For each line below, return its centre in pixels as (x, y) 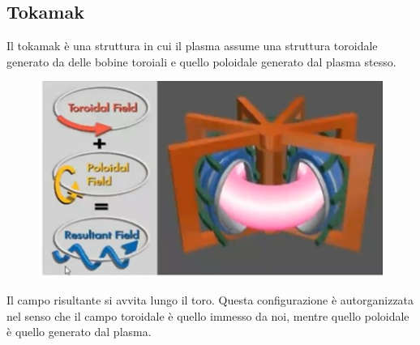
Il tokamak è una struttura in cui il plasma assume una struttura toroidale (192, 46)
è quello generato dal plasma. (79, 332)
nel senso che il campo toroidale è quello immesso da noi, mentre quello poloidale (208, 315)
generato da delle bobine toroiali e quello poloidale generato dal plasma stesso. (201, 61)
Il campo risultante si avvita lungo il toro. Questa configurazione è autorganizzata (210, 300)
